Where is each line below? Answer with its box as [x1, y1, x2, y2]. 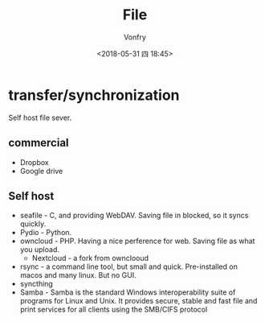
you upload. [19, 245, 60, 254]
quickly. [19, 219, 47, 229]
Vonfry [123, 32, 147, 42]
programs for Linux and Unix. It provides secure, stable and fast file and [19, 296, 258, 306]
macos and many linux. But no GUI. [19, 270, 137, 280]
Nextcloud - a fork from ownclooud [31, 254, 149, 263]
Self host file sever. [8, 113, 72, 122]
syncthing [19, 279, 54, 289]
